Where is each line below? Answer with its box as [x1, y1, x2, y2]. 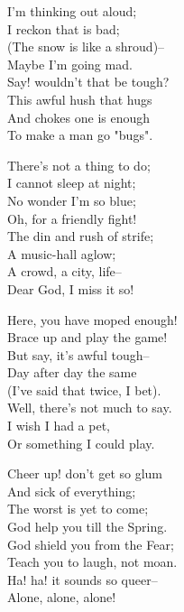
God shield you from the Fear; [7, 534, 174, 553]
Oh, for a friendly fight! [7, 209, 137, 227]
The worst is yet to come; [7, 499, 149, 518]
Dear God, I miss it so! [7, 279, 134, 298]
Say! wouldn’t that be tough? [7, 72, 170, 91]
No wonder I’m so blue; [7, 190, 136, 209]
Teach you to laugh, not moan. [7, 552, 178, 571]
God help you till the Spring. [7, 517, 168, 536]
